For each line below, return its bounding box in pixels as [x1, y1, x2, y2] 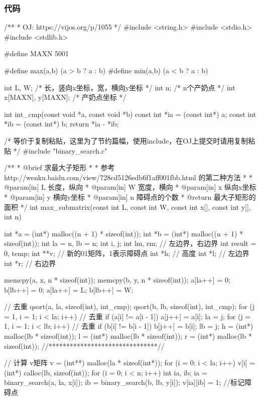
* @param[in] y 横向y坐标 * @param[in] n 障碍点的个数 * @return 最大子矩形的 [4, 191, 256, 202]
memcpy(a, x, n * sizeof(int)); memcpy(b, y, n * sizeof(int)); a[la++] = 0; [4, 275, 230, 285]
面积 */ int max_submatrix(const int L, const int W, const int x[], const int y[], [4, 201, 251, 212]
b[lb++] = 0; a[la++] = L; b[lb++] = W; [4, 284, 134, 295]
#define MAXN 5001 [4, 48, 69, 59]
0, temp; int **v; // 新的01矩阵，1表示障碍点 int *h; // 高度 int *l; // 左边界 [4, 247, 249, 258]
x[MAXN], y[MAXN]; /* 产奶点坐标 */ [4, 92, 126, 102]
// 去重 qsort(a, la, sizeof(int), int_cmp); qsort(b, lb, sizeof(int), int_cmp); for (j [4, 301, 255, 312]
